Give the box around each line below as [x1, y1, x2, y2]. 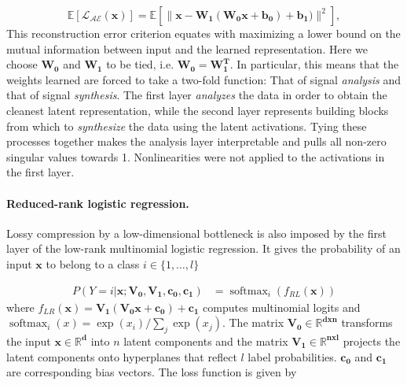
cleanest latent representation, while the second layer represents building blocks [6, 102, 389, 118]
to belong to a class [46, 255, 140, 272]
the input [6, 332, 51, 349]
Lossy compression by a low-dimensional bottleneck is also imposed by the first [6, 224, 387, 241]
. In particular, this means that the [229, 56, 399, 72]
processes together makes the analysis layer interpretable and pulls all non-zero [6, 133, 387, 150]
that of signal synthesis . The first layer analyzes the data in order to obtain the [6, 87, 387, 103]
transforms [341, 314, 393, 331]
